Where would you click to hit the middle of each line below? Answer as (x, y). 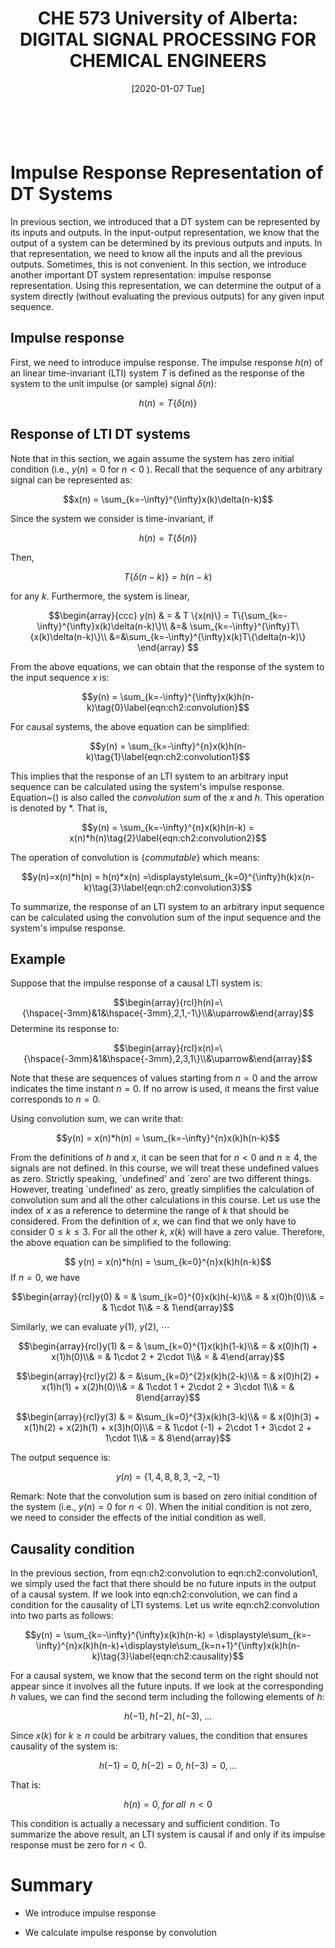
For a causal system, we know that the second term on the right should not (164, 1676)
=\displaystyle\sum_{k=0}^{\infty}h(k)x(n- (228, 876)
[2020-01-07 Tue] (168, 88)
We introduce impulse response (90, 1913)
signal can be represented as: (71, 479)
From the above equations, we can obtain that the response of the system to (167, 666)
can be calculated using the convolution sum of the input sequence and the (166, 917)
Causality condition (72, 1548)
